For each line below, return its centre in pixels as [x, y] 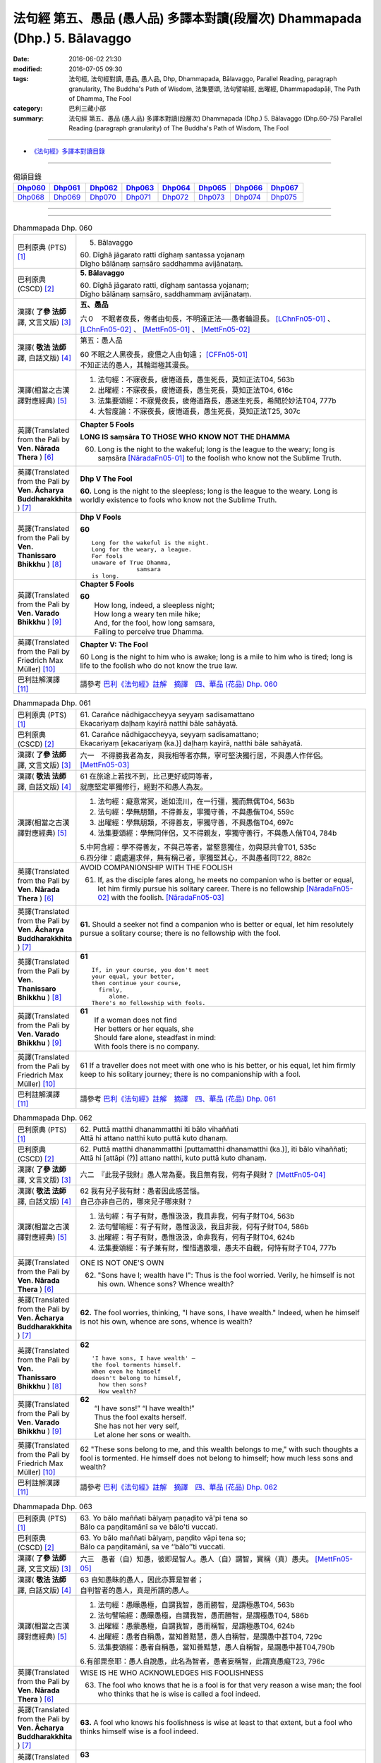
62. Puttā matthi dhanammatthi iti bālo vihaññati [159, 1130]
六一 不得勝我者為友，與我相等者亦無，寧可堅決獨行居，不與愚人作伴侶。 [204, 755]
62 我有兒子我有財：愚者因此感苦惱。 [142, 1191]
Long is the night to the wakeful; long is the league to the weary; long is [216, 449]
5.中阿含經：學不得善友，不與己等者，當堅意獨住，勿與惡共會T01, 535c [198, 847]
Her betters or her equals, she [144, 1028]
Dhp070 [103, 197]
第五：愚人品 [101, 340]
